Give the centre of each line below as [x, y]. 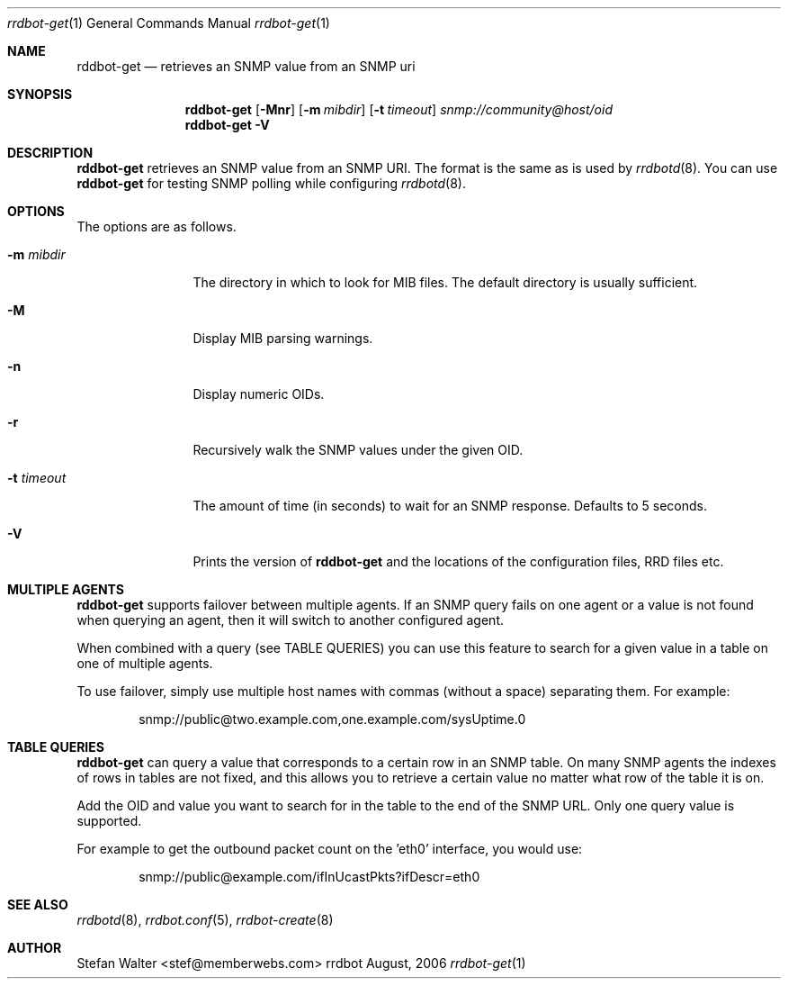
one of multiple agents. [145, 663]
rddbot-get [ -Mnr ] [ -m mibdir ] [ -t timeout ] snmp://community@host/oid [398, 109]
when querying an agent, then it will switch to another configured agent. [290, 620]
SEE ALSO [38, 905]
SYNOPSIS [40, 94]
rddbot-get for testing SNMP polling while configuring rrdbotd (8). [272, 183]
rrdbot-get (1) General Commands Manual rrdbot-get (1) [169, 23]
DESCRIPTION [50, 153]
